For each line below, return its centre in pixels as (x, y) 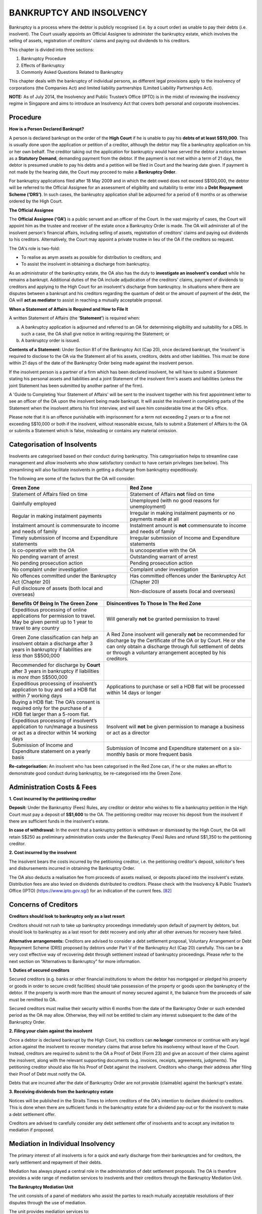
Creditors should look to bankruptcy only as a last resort (67, 916)
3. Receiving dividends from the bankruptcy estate (61, 1092)
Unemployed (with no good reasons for (175, 501)
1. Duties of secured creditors (39, 970)
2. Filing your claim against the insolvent (51, 1031)
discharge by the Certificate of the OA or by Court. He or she (176, 641)
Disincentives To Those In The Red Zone (154, 604)
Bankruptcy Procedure (44, 59)
